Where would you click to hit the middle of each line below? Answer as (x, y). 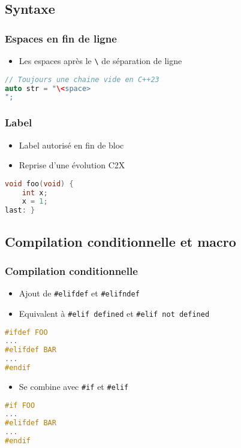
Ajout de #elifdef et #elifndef (79, 293)
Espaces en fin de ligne (61, 38)
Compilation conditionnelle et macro (120, 241)
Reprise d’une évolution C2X (72, 165)
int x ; (35, 193)
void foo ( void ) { (39, 184)
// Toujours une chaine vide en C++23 (82, 79)
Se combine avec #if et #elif (74, 386)
